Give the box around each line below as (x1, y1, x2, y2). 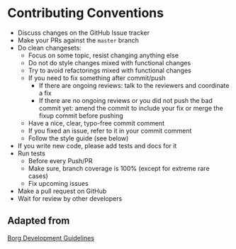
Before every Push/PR (28, 156, 94, 165)
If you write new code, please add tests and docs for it (17, 141, 177, 150)
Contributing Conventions (7, 5, 164, 21)
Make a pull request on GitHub (17, 187, 107, 195)
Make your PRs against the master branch (17, 35, 140, 44)
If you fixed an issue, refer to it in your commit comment (28, 126, 192, 135)
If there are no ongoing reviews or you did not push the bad (38, 96, 213, 104)
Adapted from (7, 215, 70, 227)
